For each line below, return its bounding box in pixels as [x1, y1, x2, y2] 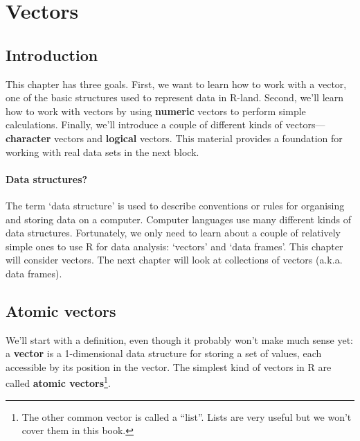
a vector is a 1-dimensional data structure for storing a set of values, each [6, 346, 322, 361]
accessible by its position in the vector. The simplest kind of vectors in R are [6, 359, 332, 374]
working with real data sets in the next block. [6, 144, 199, 159]
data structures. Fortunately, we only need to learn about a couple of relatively [6, 225, 341, 240]
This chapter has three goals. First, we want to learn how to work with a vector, [6, 76, 347, 91]
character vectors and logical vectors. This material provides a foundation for [6, 130, 343, 145]
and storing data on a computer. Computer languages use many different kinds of [6, 211, 352, 226]
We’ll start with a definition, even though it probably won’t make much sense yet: [6, 332, 353, 347]
